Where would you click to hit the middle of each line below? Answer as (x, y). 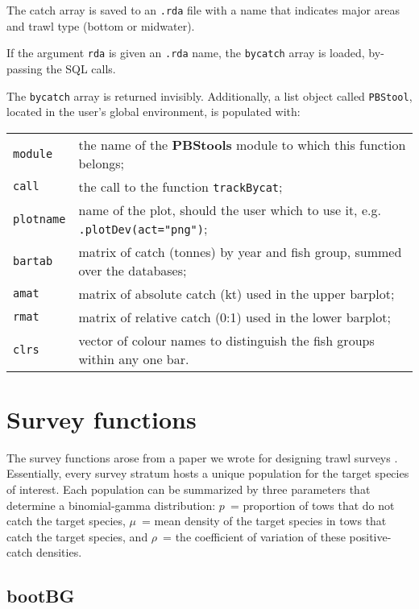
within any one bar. (134, 358)
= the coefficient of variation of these (254, 536)
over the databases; (133, 270)
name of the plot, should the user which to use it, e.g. (230, 209)
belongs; (102, 163)
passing (25, 68)
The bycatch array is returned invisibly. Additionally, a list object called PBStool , (209, 95)
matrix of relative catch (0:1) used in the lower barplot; (234, 317)
